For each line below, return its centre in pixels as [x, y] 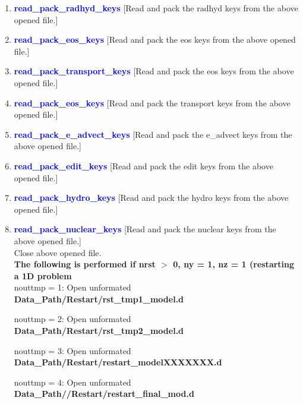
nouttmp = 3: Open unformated [72, 350]
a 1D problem [43, 275]
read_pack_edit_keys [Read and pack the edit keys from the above [143, 165]
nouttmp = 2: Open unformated [72, 319]
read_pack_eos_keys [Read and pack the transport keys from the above [152, 102]
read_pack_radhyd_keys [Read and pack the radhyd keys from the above [156, 8]
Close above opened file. [58, 252]
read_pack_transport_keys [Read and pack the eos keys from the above [154, 71]
